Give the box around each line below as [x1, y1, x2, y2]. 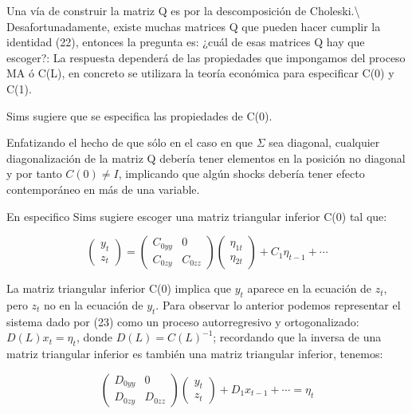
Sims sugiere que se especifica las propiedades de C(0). [6, 107, 273, 124]
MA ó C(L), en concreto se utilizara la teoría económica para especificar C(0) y [6, 65, 394, 81]
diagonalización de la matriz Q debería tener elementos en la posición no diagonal [6, 149, 406, 166]
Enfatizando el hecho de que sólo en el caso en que [6, 134, 253, 151]
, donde [76, 329, 113, 345]
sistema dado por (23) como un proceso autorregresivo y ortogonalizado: [6, 313, 359, 329]
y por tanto [6, 165, 62, 182]
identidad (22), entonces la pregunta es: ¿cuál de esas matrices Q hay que [6, 34, 365, 50]
